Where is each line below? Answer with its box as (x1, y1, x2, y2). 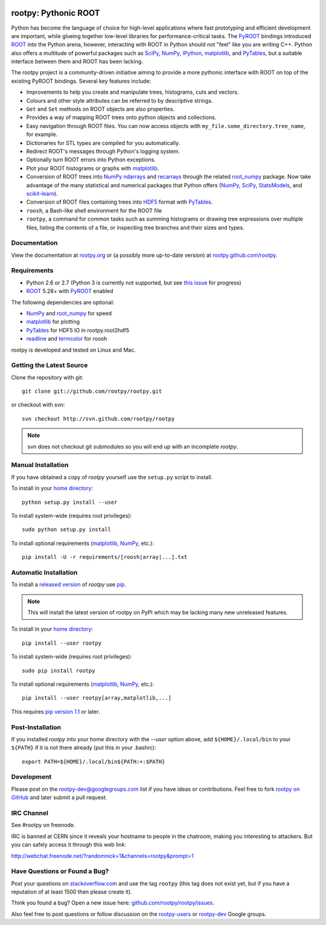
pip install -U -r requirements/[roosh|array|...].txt (22, 553, 188, 561)
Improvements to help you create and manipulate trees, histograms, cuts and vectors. (26, 88, 239, 96)
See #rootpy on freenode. (11, 822, 75, 829)
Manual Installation (11, 461, 69, 469)
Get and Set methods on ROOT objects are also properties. (26, 106, 175, 113)
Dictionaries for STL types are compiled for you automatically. (26, 139, 181, 146)
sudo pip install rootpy (22, 667, 95, 674)
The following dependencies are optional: (11, 298, 115, 306)
